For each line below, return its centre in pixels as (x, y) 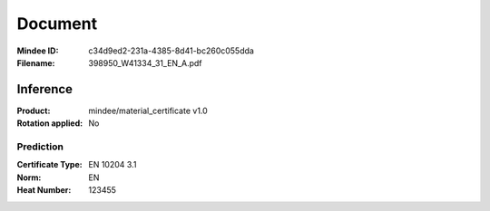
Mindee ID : (38, 51)
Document (57, 24)
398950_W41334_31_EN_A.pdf (145, 62)
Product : (34, 110)
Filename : (36, 62)
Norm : (29, 177)
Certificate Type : (49, 165)
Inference (44, 89)
